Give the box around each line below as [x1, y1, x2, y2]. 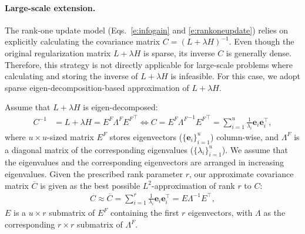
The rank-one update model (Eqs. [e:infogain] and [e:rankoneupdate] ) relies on [5, 23, 289, 36]
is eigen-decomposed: [83, 101, 158, 113]
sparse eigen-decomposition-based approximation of [5, 81, 189, 93]
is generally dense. [226, 46, 291, 59]
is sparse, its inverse [143, 46, 215, 59]
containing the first [110, 206, 179, 219]
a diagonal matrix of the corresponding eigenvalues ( [5, 143, 194, 155]
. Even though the [229, 35, 294, 48]
